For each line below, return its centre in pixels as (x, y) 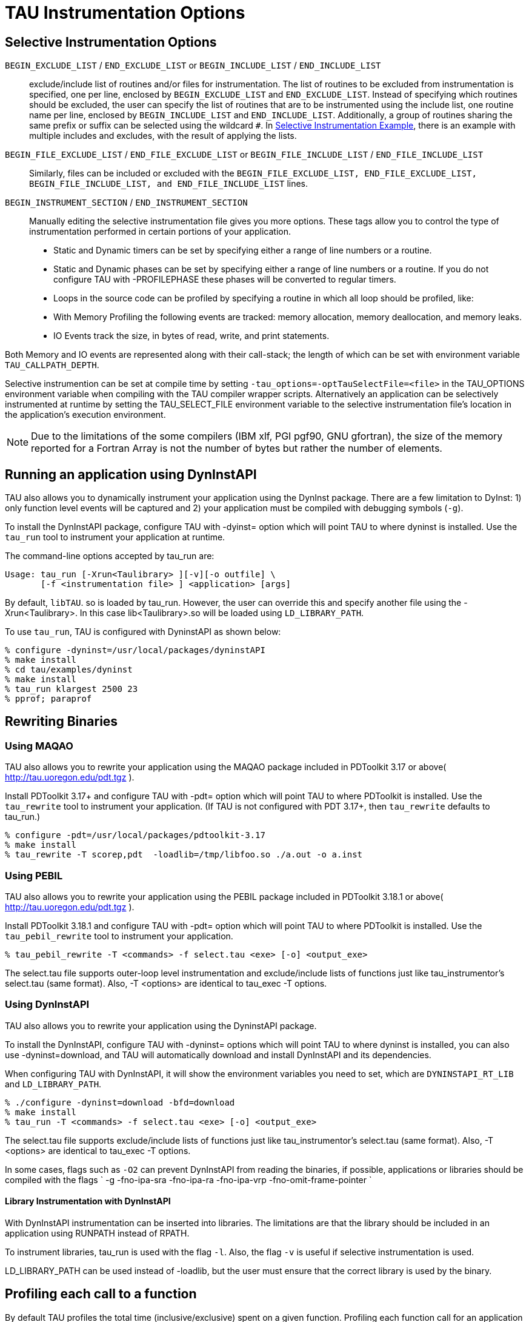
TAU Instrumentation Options (125, 13)
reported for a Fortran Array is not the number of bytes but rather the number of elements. (237, 448)
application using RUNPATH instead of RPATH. (97, 1233)
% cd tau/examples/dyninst (69, 670)
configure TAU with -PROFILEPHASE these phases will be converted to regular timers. (225, 280)
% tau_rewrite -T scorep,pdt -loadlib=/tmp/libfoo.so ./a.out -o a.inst (184, 855)
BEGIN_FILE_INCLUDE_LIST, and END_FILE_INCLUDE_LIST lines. (169, 184)
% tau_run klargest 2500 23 (72, 689)
